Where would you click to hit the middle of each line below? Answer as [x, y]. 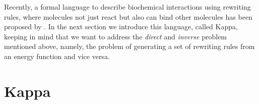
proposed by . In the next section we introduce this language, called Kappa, [121, 27]
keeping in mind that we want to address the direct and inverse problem [116, 36]
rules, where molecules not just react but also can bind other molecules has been [128, 16]
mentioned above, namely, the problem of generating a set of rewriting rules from [129, 46]
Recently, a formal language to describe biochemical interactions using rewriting [127, 7]
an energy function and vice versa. [57, 56]
